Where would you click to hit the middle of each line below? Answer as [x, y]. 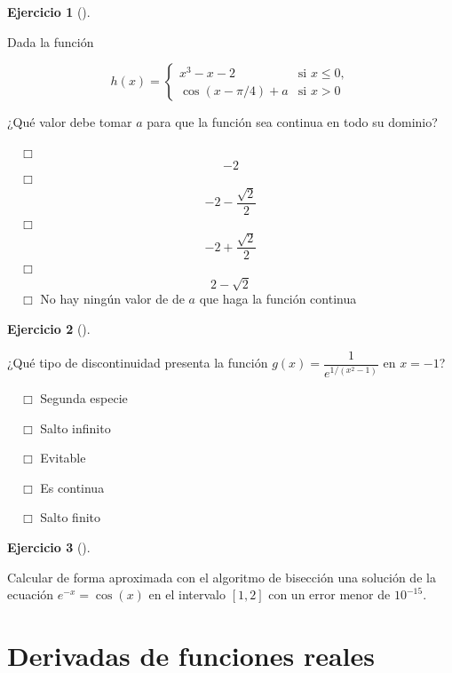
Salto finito [71, 517]
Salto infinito [75, 428]
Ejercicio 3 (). [49, 547]
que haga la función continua [278, 299]
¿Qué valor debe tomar [70, 122]
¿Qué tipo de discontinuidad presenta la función [138, 363]
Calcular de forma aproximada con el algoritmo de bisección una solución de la [222, 577]
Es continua [72, 487]
